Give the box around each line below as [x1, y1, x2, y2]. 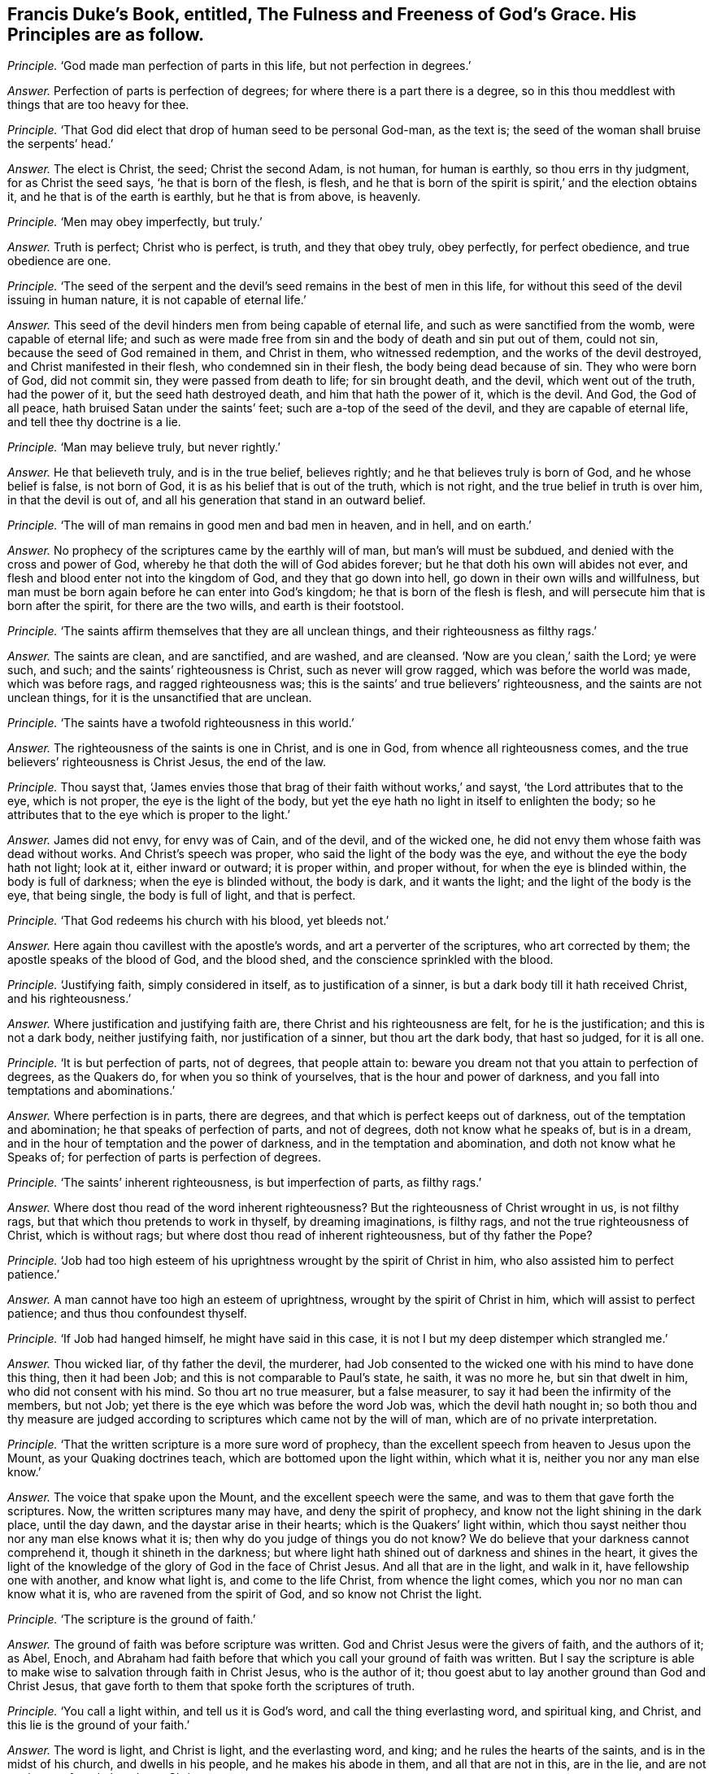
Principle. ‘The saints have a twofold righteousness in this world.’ [7, 716, 354, 730]
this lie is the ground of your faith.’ [7, 1718, 190, 1733]
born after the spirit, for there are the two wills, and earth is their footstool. [7, 599, 404, 613]
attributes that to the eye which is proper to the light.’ [7, 808, 291, 822]
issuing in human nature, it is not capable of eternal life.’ [7, 293, 307, 307]
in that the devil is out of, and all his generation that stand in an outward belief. [7, 493, 426, 508]
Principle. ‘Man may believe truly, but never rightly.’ [7, 440, 280, 455]
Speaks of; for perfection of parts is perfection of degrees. [7, 1150, 321, 1165]
